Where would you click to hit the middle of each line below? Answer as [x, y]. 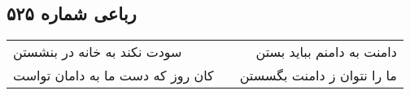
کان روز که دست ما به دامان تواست [113, 76]
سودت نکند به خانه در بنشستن [98, 52]
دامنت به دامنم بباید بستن [326, 52]
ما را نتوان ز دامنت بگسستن [318, 76]
